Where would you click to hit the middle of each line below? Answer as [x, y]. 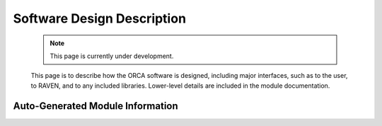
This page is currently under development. [112, 56]
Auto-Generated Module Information [95, 106]
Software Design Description [100, 18]
